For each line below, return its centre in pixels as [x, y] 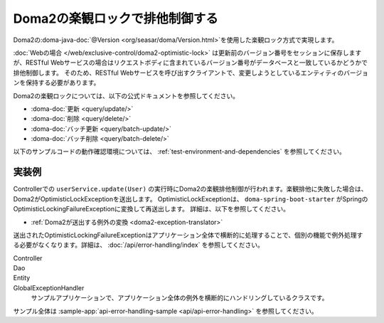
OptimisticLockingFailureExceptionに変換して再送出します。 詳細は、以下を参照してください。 [151, 209]
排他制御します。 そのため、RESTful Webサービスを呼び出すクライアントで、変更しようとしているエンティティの [178, 73]
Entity [22, 278]
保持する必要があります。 [63, 83]
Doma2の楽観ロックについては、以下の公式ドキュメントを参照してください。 [126, 95]
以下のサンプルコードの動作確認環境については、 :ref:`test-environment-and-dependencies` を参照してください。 [180, 152]
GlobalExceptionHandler [49, 287]
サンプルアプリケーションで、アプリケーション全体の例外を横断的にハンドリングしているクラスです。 [180, 298]
